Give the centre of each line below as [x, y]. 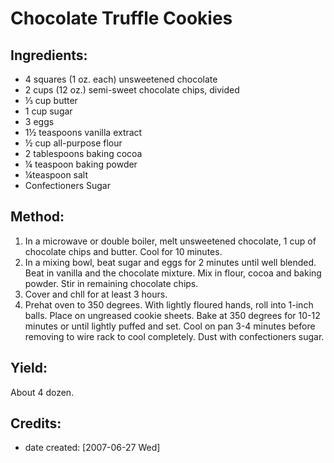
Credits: [36, 423]
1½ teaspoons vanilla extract [83, 132]
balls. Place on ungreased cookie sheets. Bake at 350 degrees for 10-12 [172, 315]
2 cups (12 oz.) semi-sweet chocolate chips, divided [132, 90]
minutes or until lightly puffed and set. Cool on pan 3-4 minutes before [170, 326]
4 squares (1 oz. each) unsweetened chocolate [121, 79]
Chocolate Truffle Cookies [121, 18]
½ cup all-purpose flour [73, 143]
